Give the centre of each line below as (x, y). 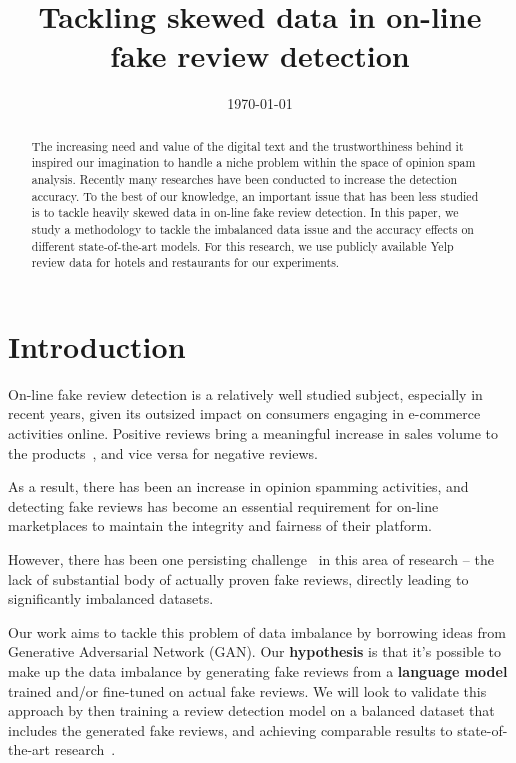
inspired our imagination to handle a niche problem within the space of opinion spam (253, 162)
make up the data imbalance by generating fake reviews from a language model (258, 671)
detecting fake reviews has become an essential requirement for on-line (223, 505)
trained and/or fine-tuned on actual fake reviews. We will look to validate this (247, 690)
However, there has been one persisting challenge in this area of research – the (251, 559)
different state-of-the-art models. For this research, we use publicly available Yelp (242, 245)
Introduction (97, 345)
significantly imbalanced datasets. (111, 598)
